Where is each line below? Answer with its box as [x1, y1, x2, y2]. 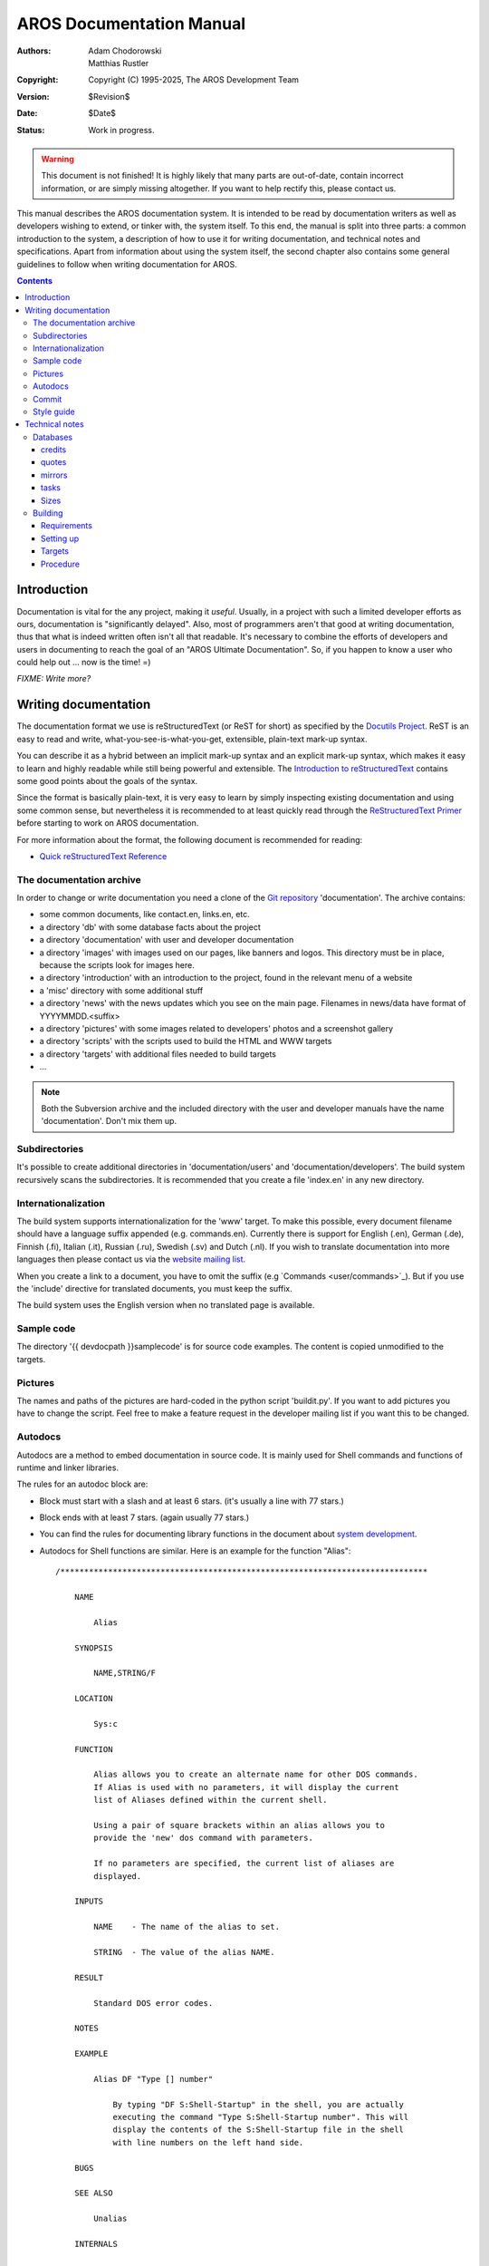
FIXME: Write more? [16, 673, 91, 684]
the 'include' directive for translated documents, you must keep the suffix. [16, 1283, 293, 1293]
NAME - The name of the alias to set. [93, 1922, 281, 1932]
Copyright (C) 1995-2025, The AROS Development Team [88, 74, 299, 85]
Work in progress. [88, 124, 155, 135]
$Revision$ [88, 91, 130, 102]
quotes [41, 457, 67, 468]
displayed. [93, 1871, 142, 1881]
